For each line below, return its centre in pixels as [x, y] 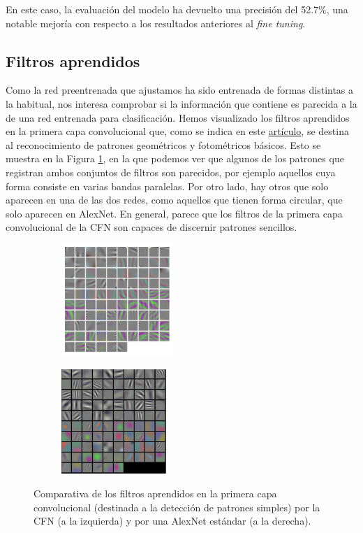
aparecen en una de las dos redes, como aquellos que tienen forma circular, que [174, 200]
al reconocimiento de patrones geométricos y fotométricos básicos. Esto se [163, 144]
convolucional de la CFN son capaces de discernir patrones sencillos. [151, 227]
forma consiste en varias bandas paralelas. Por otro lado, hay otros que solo [167, 186]
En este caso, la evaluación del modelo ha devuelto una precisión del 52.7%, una [177, 9]
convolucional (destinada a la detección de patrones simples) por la [177, 507]
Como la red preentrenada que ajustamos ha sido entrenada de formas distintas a [180, 90]
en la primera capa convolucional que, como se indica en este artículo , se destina [177, 131]
